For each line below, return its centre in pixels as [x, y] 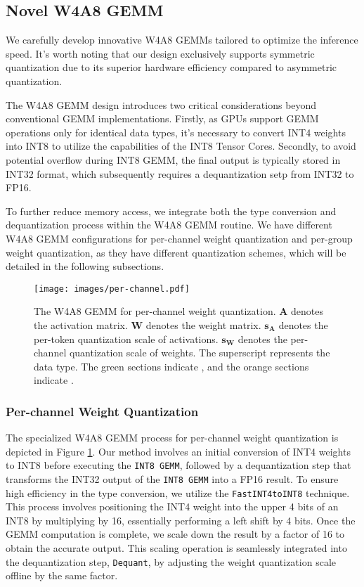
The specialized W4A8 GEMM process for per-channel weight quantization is [172, 438]
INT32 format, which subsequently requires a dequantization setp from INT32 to [180, 173]
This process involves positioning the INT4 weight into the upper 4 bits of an [172, 507]
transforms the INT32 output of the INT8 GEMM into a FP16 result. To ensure [172, 478]
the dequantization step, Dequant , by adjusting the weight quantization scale [171, 561]
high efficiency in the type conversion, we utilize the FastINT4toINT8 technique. [178, 492]
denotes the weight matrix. [203, 324]
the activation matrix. [81, 324]
